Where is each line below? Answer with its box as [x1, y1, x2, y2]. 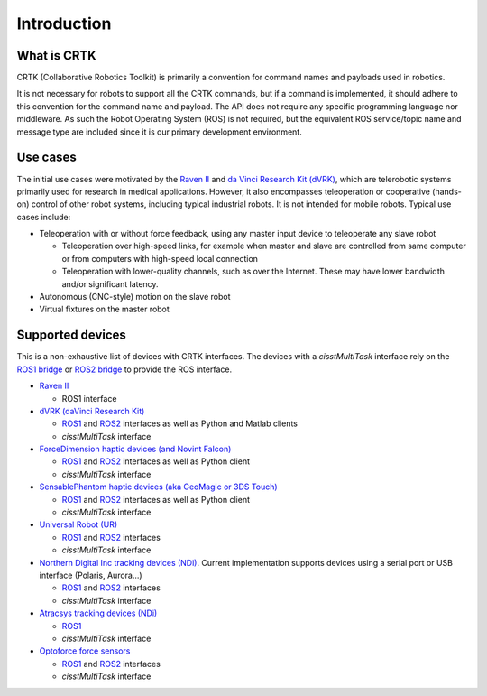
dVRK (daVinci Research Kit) [39, 405, 145, 416]
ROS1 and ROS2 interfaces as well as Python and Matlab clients [61, 418, 298, 429]
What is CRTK [16, 48, 96, 63]
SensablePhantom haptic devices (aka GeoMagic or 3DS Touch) [39, 481, 279, 492]
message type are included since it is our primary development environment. [16, 126, 302, 137]
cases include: [16, 211, 71, 222]
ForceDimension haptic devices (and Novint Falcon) [39, 443, 232, 455]
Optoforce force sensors [39, 645, 131, 656]
